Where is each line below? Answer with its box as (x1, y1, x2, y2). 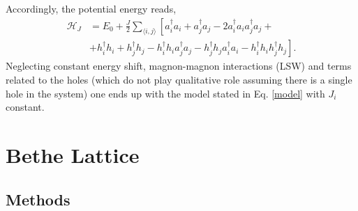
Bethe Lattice (6, 141, 140, 169)
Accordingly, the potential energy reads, (6, 1, 177, 15)
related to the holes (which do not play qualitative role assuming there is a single (6, 72, 352, 87)
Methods (6, 188, 70, 210)
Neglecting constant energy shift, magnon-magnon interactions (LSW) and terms (6, 58, 352, 73)
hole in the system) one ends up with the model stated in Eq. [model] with (6, 86, 325, 100)
